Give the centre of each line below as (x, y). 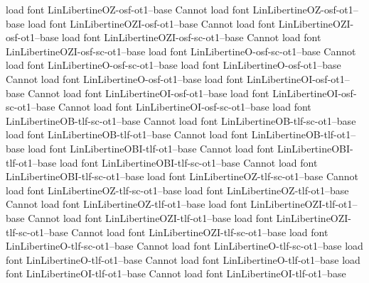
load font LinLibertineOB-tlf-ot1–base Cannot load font (127, 134)
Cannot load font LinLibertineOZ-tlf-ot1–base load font (127, 204)
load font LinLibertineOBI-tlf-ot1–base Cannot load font (151, 148)
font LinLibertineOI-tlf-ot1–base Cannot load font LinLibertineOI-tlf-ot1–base (176, 273)
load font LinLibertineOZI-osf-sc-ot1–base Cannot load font (192, 37)
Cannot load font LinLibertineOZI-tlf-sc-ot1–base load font (200, 232)
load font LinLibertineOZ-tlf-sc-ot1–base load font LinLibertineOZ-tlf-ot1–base (177, 190)
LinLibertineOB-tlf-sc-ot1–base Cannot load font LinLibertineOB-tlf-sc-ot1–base (181, 120)
